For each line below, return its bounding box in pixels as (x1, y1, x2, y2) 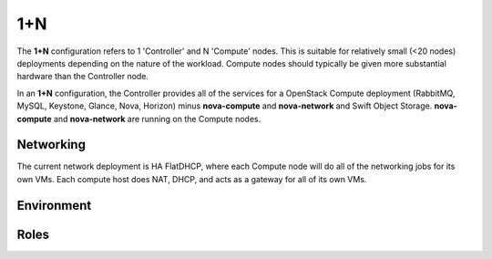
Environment (16, 197, 92, 213)
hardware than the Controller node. (16, 71, 149, 82)
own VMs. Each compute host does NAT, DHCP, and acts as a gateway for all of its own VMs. (16, 173, 367, 184)
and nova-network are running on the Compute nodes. (53, 113, 261, 124)
